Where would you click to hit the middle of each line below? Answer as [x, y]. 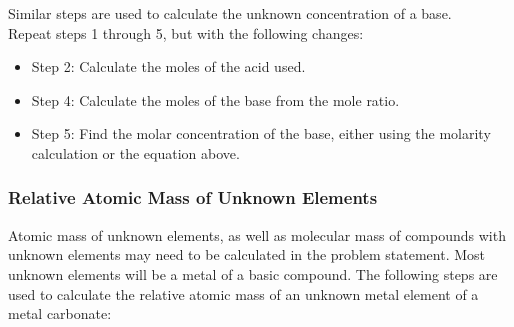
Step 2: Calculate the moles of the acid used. [168, 66]
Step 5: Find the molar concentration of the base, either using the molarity [261, 133]
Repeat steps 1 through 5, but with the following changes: [186, 32]
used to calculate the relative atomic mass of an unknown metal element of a [243, 293]
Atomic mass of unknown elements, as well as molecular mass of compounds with [257, 234]
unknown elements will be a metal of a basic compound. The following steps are [253, 273]
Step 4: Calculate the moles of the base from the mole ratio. [215, 99]
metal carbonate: [60, 313]
